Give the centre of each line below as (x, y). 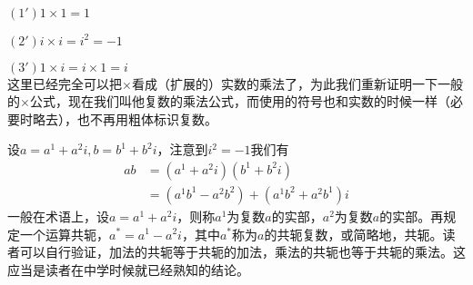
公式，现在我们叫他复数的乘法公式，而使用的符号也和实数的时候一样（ (240, 101)
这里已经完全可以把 (65, 83)
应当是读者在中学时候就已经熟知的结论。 (128, 269)
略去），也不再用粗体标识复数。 (125, 118)
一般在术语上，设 (58, 216)
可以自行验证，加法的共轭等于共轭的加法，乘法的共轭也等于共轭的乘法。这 (242, 252)
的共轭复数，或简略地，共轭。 (353, 234)
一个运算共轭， (64, 234)
